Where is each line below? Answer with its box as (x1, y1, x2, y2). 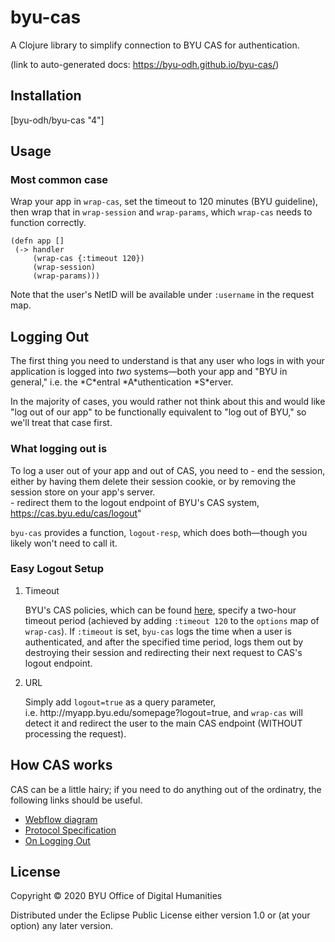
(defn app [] (10, 236, 65, 246)
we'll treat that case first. (10, 417, 113, 429)
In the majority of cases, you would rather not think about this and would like (10, 396, 326, 408)
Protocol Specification (24, 824, 117, 836)
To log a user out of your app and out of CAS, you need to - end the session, (10, 464, 326, 476)
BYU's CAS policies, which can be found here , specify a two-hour (24, 604, 297, 616)
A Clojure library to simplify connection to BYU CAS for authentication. (10, 39, 300, 51)
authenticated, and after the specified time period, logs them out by (24, 636, 304, 648)
